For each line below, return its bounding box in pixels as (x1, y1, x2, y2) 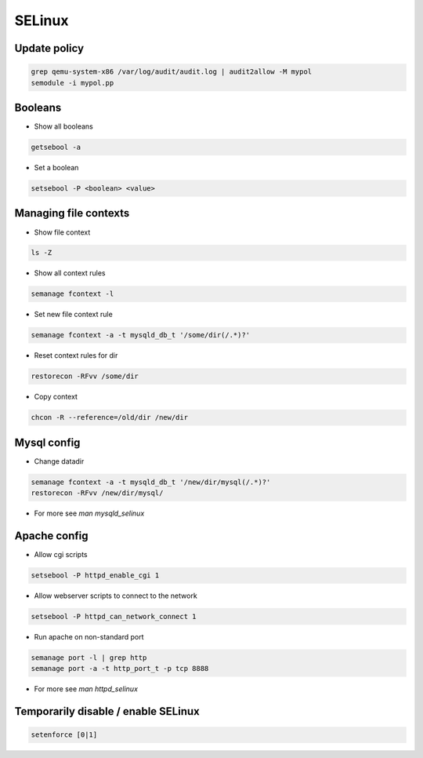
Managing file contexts (14, 206, 130, 220)
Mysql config (14, 435, 81, 449)
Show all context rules (34, 268, 106, 278)
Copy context (34, 392, 78, 402)
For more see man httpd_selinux (34, 684, 139, 694)
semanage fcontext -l (31, 290, 114, 298)
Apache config (14, 530, 89, 543)
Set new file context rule (34, 310, 113, 319)
